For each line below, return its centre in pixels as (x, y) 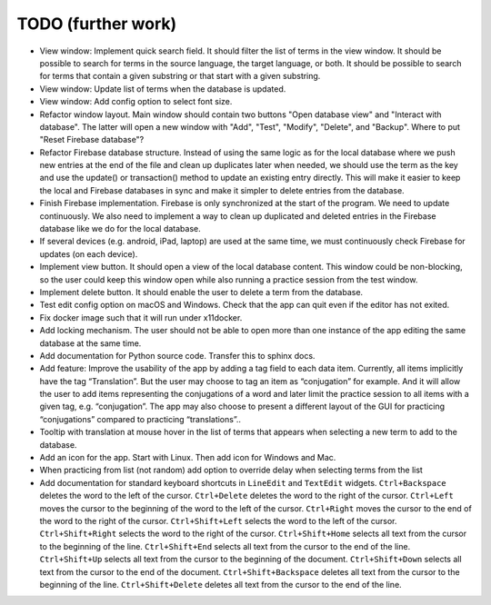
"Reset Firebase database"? (92, 140)
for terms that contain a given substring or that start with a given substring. (180, 76)
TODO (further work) (97, 24)
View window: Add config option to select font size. (136, 102)
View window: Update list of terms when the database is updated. (163, 89)
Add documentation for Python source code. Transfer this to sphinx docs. (177, 355)
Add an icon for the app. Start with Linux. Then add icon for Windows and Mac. (188, 458)
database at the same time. (90, 343)
